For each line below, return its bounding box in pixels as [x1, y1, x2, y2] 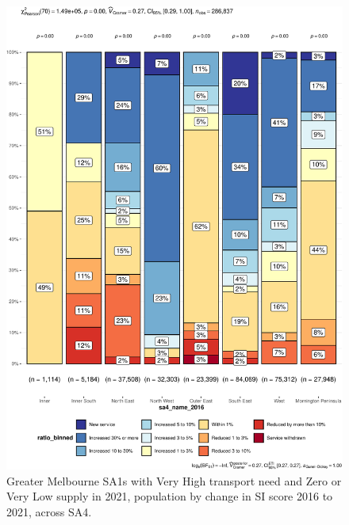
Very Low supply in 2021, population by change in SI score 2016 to [6, 488, 333, 504]
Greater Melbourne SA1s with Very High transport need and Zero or [6, 472, 342, 489]
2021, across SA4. [6, 503, 92, 519]
